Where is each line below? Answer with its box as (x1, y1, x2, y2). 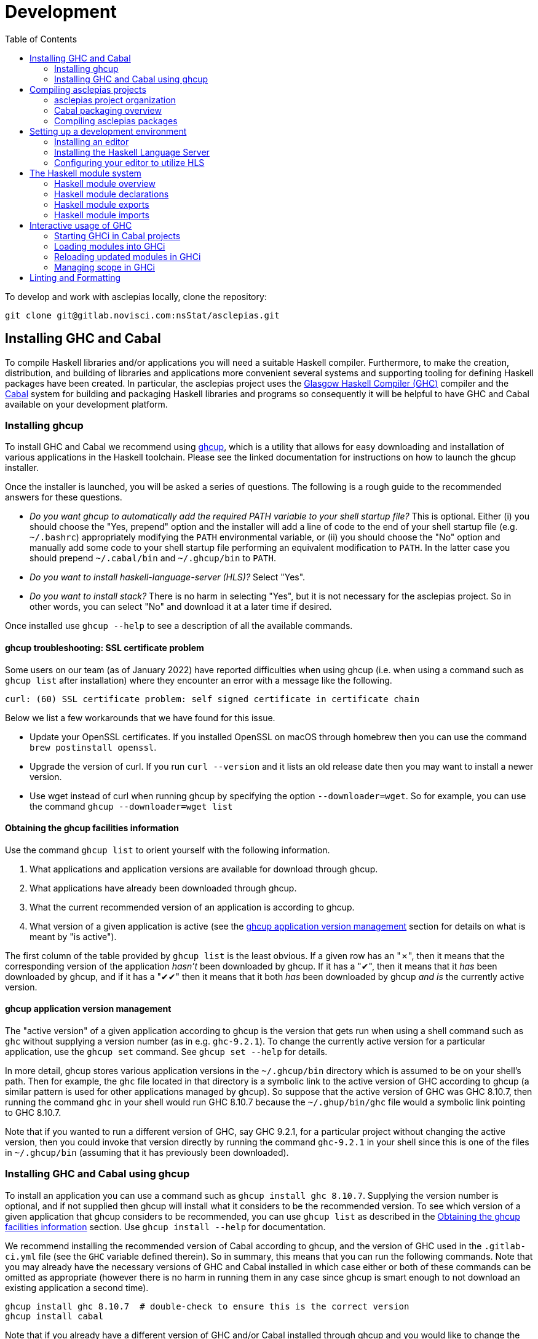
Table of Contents (5, 33, 77, 44)
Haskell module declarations (54, 188, 169, 199)
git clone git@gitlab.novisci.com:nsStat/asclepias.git (5, 310, 280, 320)
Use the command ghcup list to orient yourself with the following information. (5, 844, 330, 855)
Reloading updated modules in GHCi (54, 251, 201, 262)
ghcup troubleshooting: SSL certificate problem (5, 642, 204, 653)
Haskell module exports (54, 199, 149, 210)
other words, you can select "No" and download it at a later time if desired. (30, 601, 332, 612)
